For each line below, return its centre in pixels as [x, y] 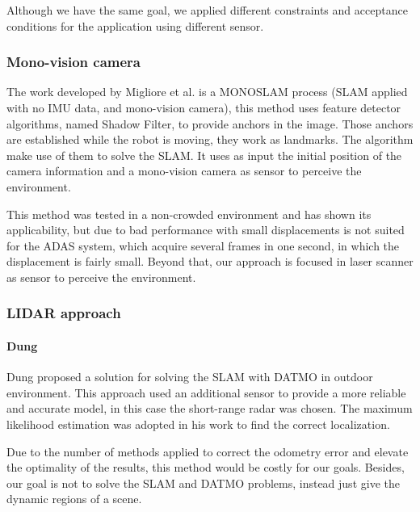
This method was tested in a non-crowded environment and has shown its [189, 214]
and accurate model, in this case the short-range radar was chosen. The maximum [210, 408]
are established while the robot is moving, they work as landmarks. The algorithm [210, 139]
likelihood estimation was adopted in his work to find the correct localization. [198, 424]
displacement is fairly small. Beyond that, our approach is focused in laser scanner [210, 261]
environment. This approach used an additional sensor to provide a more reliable [206, 392]
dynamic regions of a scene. [74, 499]
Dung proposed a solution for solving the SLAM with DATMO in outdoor [190, 377]
